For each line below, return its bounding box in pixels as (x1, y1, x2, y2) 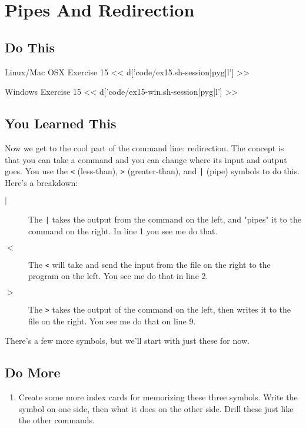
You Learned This (5, 114, 117, 132)
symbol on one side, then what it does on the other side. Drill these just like (18, 402, 294, 414)
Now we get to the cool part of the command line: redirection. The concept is (5, 141, 284, 154)
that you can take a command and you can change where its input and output (5, 153, 287, 165)
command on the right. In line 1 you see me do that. (28, 225, 218, 237)
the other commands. (18, 414, 95, 426)
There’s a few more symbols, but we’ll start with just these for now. (5, 334, 250, 347)
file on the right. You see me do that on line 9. (28, 314, 196, 327)
